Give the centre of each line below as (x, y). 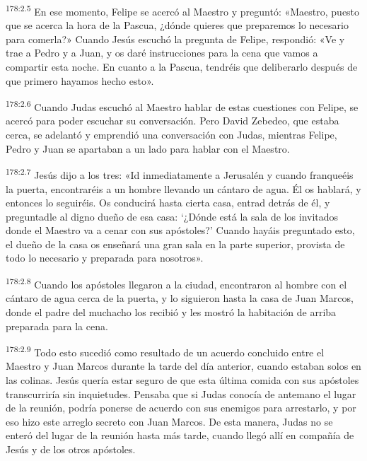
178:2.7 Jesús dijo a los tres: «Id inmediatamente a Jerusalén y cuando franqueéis (180, 174)
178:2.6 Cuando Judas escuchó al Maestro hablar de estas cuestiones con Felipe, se (182, 106)
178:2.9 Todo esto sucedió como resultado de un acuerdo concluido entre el (165, 351)
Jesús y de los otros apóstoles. (71, 449)
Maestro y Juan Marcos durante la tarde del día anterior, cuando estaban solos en (183, 366)
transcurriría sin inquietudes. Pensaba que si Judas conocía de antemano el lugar (181, 393)
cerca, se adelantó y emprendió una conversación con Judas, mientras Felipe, (171, 135)
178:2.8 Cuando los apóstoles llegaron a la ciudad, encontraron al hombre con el (176, 283)
